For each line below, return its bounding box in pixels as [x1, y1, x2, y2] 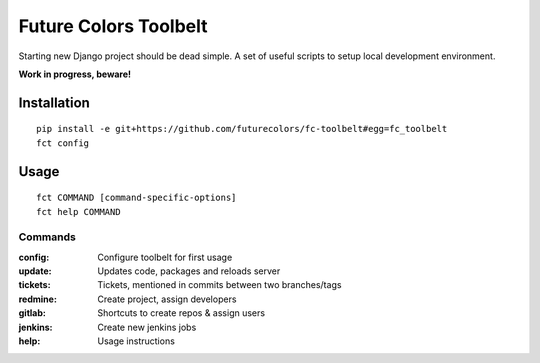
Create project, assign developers [97, 293, 237, 305]
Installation [18, 94, 90, 111]
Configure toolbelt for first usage [97, 251, 233, 263]
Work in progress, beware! [18, 68, 132, 80]
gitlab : [18, 307, 47, 319]
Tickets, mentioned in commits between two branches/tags [97, 279, 342, 291]
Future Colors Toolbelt [18, 15, 209, 37]
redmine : [18, 293, 57, 305]
